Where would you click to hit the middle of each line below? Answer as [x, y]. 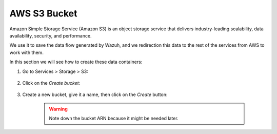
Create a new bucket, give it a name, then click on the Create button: [95, 94]
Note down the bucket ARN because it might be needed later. [114, 119]
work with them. [26, 52]
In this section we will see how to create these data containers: [76, 62]
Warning [58, 109]
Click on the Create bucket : [51, 83]
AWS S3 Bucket [43, 13]
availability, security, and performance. [51, 35]
